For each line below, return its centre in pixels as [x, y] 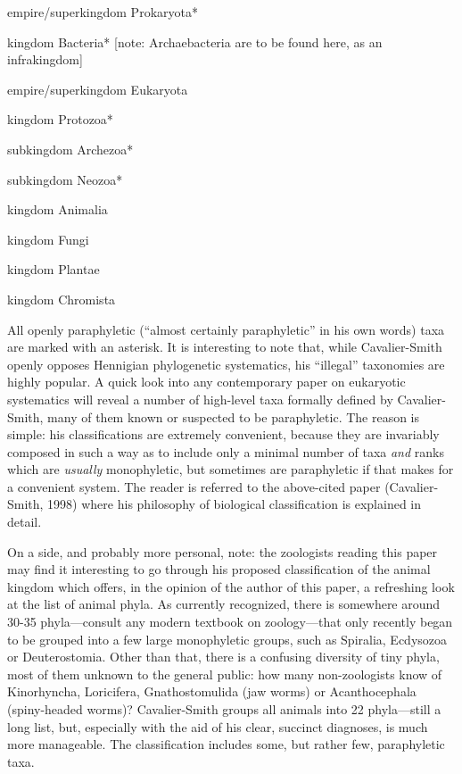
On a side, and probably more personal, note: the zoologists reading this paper [223, 551]
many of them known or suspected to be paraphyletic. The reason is [234, 416]
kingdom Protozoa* [60, 119]
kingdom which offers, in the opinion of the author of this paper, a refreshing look [231, 586]
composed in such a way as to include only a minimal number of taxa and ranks [226, 451]
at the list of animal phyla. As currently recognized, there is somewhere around [224, 604]
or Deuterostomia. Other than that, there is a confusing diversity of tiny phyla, [223, 657]
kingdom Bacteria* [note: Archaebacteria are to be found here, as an [195, 42]
